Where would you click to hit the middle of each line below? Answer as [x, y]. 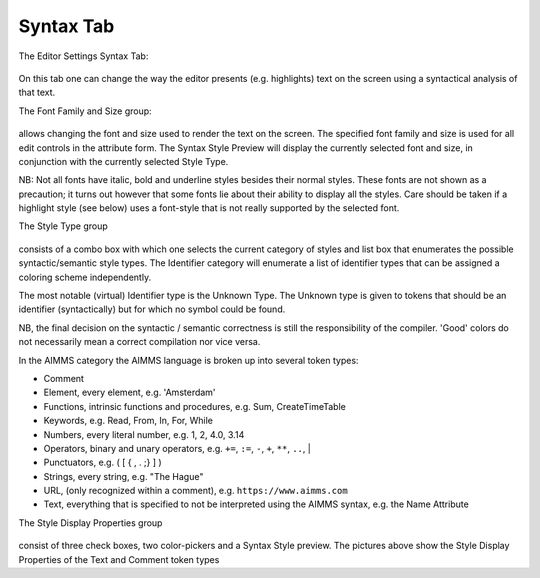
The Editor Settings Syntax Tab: [83, 56]
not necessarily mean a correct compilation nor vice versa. [139, 342]
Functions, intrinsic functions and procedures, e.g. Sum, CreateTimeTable [195, 406]
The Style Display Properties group [90, 522]
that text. [37, 92]
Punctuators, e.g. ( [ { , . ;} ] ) [102, 462]
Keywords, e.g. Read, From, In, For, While [128, 421]
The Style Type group [63, 226]
